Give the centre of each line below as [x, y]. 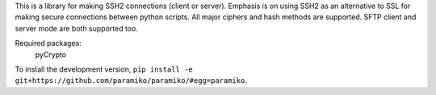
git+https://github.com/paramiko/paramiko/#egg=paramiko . [131, 81]
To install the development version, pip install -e [104, 69]
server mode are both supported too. [77, 28]
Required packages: [48, 43]
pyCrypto [51, 54]
